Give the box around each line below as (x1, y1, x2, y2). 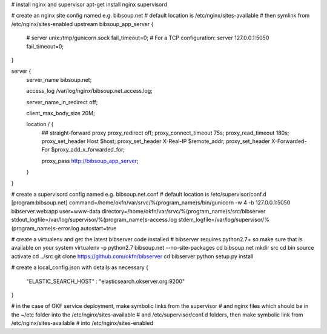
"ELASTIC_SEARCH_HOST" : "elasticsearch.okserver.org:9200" (26, 278, 185, 285)
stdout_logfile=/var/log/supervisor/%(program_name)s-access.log (11, 216, 177, 224)
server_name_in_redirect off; (26, 98, 98, 105)
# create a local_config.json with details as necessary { (11, 264, 148, 271)
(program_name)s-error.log (11, 224, 80, 232)
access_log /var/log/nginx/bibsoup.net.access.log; (26, 87, 153, 95)
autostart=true (81, 224, 117, 232)
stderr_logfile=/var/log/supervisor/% (178, 216, 269, 224)
